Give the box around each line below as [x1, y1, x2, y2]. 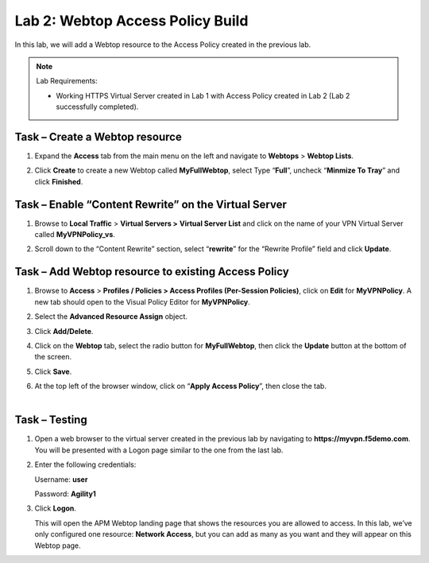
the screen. [34, 352, 72, 362]
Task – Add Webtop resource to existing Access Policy [14, 265, 289, 278]
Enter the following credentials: [34, 460, 137, 469]
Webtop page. [34, 541, 81, 550]
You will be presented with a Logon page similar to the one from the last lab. [34, 445, 284, 455]
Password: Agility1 [34, 489, 97, 499]
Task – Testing [14, 414, 87, 427]
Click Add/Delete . [34, 326, 94, 336]
